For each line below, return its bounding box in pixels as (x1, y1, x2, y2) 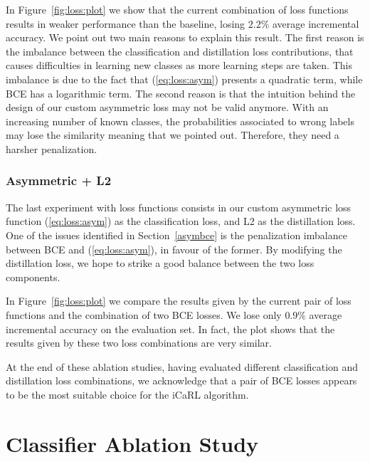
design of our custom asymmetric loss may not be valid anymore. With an (6, 100, 329, 115)
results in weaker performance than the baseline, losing (6, 16, 245, 31)
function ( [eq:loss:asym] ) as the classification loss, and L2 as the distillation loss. (6, 214, 356, 229)
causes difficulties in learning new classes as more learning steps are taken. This (6, 58, 352, 73)
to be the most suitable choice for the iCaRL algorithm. (6, 387, 249, 401)
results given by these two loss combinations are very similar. (6, 335, 272, 350)
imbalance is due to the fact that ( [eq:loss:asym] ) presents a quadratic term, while (6, 71, 363, 86)
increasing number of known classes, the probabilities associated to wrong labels (6, 113, 354, 128)
